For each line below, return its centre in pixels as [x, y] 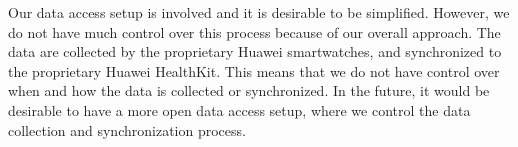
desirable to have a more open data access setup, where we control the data [239, 109]
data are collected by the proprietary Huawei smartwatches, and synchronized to [255, 51]
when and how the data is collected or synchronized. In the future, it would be [249, 90]
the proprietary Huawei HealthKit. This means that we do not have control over [254, 70]
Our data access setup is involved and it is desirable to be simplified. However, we [259, 12]
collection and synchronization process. [127, 129]
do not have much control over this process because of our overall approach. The [254, 31]
